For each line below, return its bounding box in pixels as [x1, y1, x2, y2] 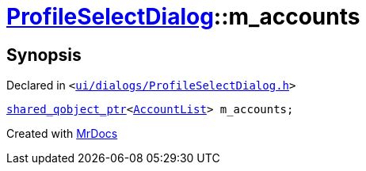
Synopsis [6, 44, 82, 65]
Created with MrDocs [6, 127, 118, 141]
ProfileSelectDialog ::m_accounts [6, 3, 360, 30]
